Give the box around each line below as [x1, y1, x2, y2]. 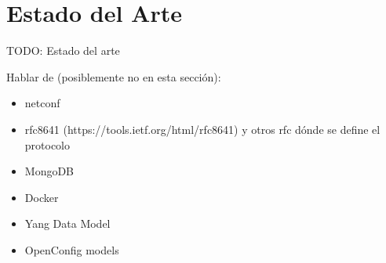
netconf [24, 95, 60, 111]
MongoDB [24, 163, 75, 179]
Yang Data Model [24, 215, 111, 232]
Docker [24, 189, 59, 205]
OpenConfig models [24, 241, 119, 258]
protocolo [24, 136, 71, 153]
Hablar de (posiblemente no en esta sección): [6, 68, 221, 85]
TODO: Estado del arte [6, 42, 120, 59]
